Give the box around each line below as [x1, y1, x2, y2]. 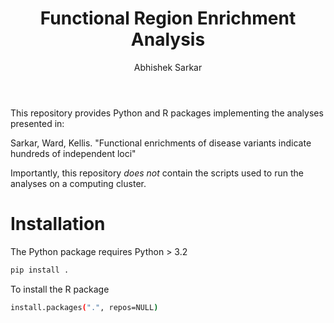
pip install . [10, 265, 70, 275]
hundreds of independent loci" [10, 147, 137, 159]
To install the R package [10, 283, 110, 295]
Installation [10, 213, 106, 236]
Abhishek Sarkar [133, 61, 203, 73]
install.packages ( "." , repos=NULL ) [10, 302, 159, 312]
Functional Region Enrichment [39, 7, 297, 30]
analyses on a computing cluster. [10, 177, 147, 189]
